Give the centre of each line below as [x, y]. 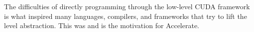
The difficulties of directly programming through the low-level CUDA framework [127, 6]
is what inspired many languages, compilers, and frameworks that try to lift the [126, 16]
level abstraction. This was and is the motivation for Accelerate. [102, 25]
